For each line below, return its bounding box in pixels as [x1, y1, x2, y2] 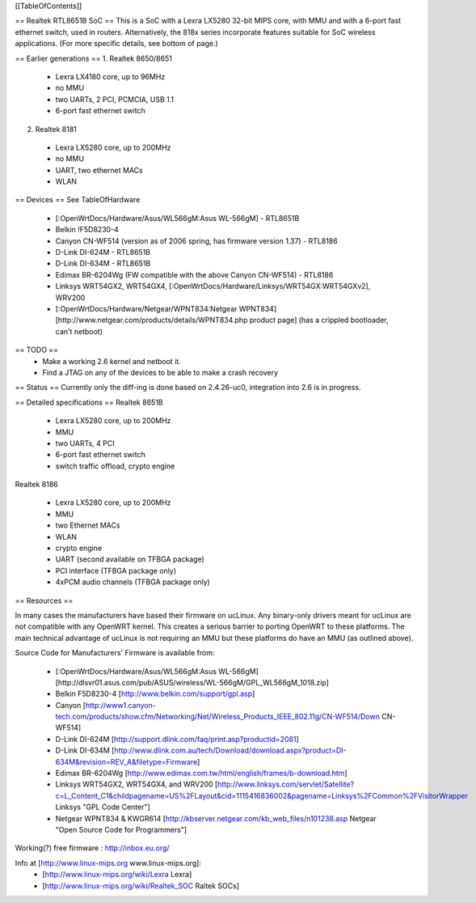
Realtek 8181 [35, 124, 77, 134]
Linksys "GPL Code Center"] [55, 802, 151, 812]
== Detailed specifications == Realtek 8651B [15, 397, 163, 407]
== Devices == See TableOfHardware [15, 195, 141, 205]
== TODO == [15, 345, 59, 355]
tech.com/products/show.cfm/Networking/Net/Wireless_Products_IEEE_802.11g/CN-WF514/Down [55, 712, 380, 722]
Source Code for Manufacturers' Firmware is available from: [15, 648, 215, 658]
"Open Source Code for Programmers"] [55, 825, 187, 834]
